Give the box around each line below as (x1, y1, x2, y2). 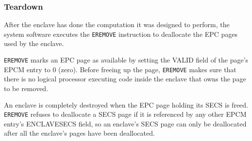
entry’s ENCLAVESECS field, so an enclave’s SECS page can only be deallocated (4, 118, 247, 128)
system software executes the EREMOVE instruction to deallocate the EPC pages (4, 29, 238, 39)
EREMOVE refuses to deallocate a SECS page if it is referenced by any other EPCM (4, 109, 247, 119)
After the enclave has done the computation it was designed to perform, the (4, 19, 230, 30)
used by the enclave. (4, 38, 64, 48)
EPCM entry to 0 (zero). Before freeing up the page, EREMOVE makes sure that (4, 64, 236, 74)
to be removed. (4, 83, 49, 93)
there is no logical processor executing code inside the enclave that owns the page (4, 74, 246, 84)
